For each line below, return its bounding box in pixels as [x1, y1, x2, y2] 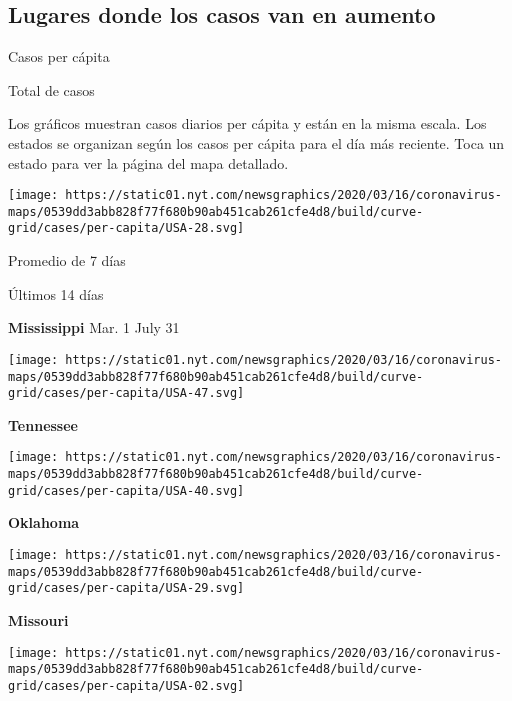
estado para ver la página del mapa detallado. [8, 152, 289, 173]
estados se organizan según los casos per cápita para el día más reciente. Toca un [8, 132, 505, 153]
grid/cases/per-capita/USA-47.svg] [8, 386, 245, 401]
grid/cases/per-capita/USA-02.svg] [8, 678, 245, 693]
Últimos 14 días [8, 283, 104, 304]
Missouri [8, 610, 69, 631]
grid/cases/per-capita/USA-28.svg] [8, 221, 245, 236]
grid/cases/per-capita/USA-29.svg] [8, 581, 245, 596]
